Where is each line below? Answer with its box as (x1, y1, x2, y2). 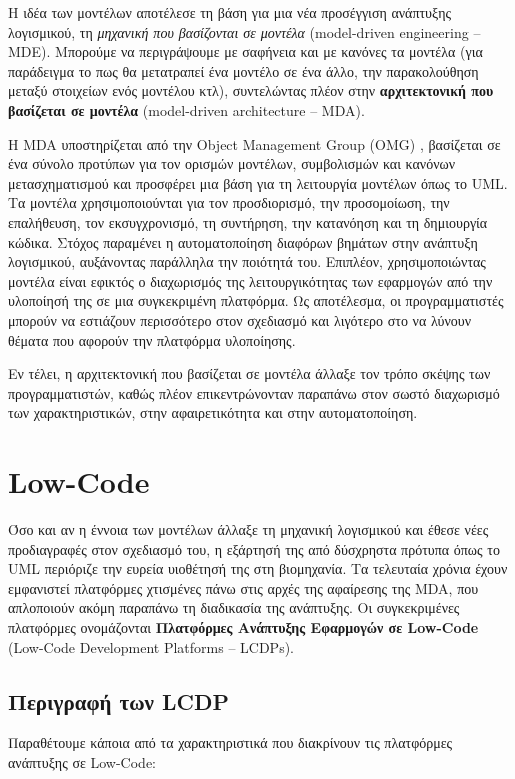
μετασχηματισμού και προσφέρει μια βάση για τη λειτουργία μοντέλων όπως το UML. (8, 172, 508, 193)
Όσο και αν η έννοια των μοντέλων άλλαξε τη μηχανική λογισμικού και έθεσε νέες (8, 519, 489, 539)
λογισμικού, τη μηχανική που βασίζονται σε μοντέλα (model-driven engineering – (8, 21, 481, 42)
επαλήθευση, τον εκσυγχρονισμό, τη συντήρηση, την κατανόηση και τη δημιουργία (8, 211, 488, 232)
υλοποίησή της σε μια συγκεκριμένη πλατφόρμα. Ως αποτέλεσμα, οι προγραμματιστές (8, 290, 504, 311)
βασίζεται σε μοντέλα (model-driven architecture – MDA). (8, 99, 365, 120)
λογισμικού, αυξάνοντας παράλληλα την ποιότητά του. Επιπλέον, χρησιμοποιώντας (8, 251, 486, 272)
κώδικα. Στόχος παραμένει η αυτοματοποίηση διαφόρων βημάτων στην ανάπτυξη (8, 231, 478, 252)
